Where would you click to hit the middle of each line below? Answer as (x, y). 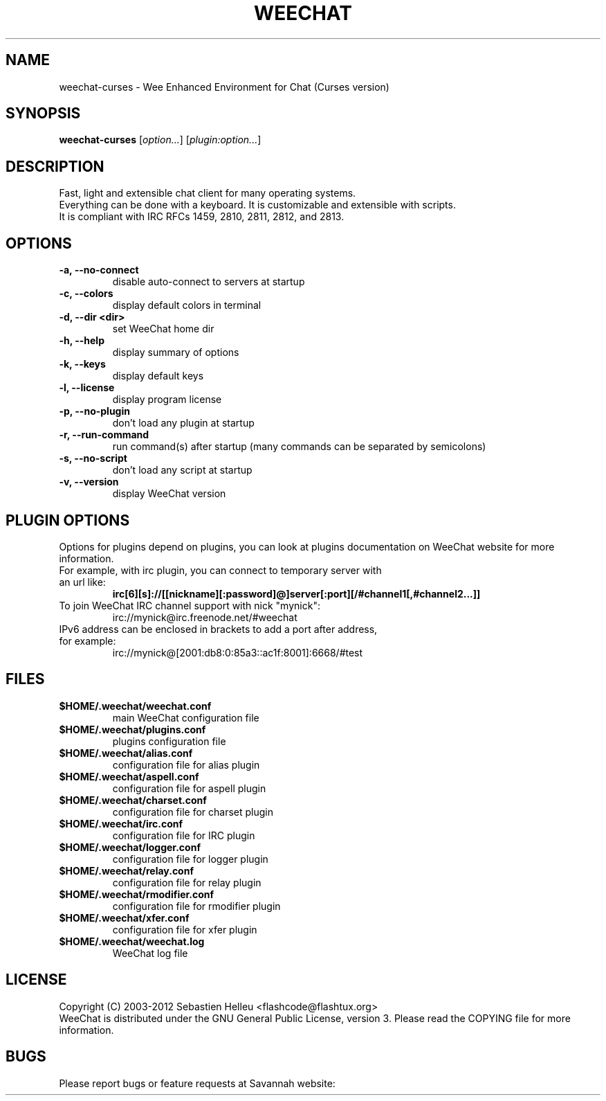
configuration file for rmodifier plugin (196, 906)
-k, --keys (82, 364)
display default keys (158, 376)
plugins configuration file (169, 741)
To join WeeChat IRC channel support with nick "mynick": (190, 605)
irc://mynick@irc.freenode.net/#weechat (205, 617)
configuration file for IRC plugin (184, 835)
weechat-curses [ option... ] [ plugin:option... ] (160, 140)
